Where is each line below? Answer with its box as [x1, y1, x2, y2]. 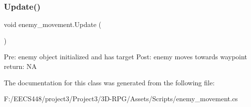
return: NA [4, 61, 37, 71]
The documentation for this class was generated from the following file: [4, 77, 215, 87]
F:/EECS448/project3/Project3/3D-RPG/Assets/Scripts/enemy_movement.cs [4, 94, 238, 104]
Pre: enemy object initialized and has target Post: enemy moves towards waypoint [4, 52, 248, 62]
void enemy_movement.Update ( [4, 19, 102, 29]
